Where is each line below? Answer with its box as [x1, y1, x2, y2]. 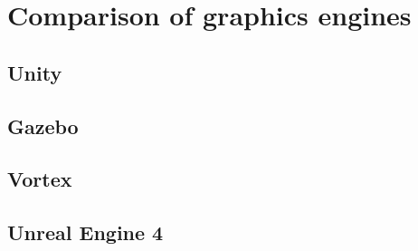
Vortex [7, 165, 72, 193]
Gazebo [7, 111, 79, 140]
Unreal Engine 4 [7, 218, 164, 246]
